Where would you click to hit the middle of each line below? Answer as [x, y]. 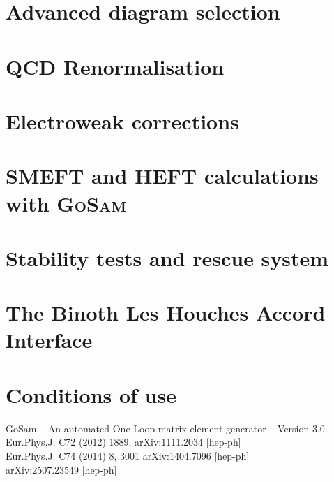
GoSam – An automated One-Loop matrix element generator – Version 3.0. [167, 428]
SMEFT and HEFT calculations [162, 176]
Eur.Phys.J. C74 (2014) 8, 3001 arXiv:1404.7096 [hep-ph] [128, 455]
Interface [49, 340]
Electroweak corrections [122, 120]
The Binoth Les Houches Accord [166, 313]
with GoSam [66, 203]
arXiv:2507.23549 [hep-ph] [61, 469]
